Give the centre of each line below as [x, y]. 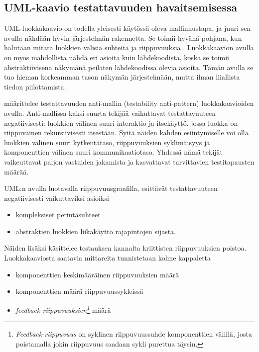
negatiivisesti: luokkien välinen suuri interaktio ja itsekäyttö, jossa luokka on [121, 123]
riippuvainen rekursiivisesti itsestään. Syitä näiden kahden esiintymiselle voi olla [126, 132]
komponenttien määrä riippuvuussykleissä [79, 291]
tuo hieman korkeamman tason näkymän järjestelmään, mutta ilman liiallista [122, 77]
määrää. [16, 171]
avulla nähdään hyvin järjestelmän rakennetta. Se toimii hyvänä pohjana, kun [123, 38]
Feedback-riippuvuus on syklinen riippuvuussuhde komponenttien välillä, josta [134, 334]
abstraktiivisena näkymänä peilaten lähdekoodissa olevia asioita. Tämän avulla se [129, 67]
